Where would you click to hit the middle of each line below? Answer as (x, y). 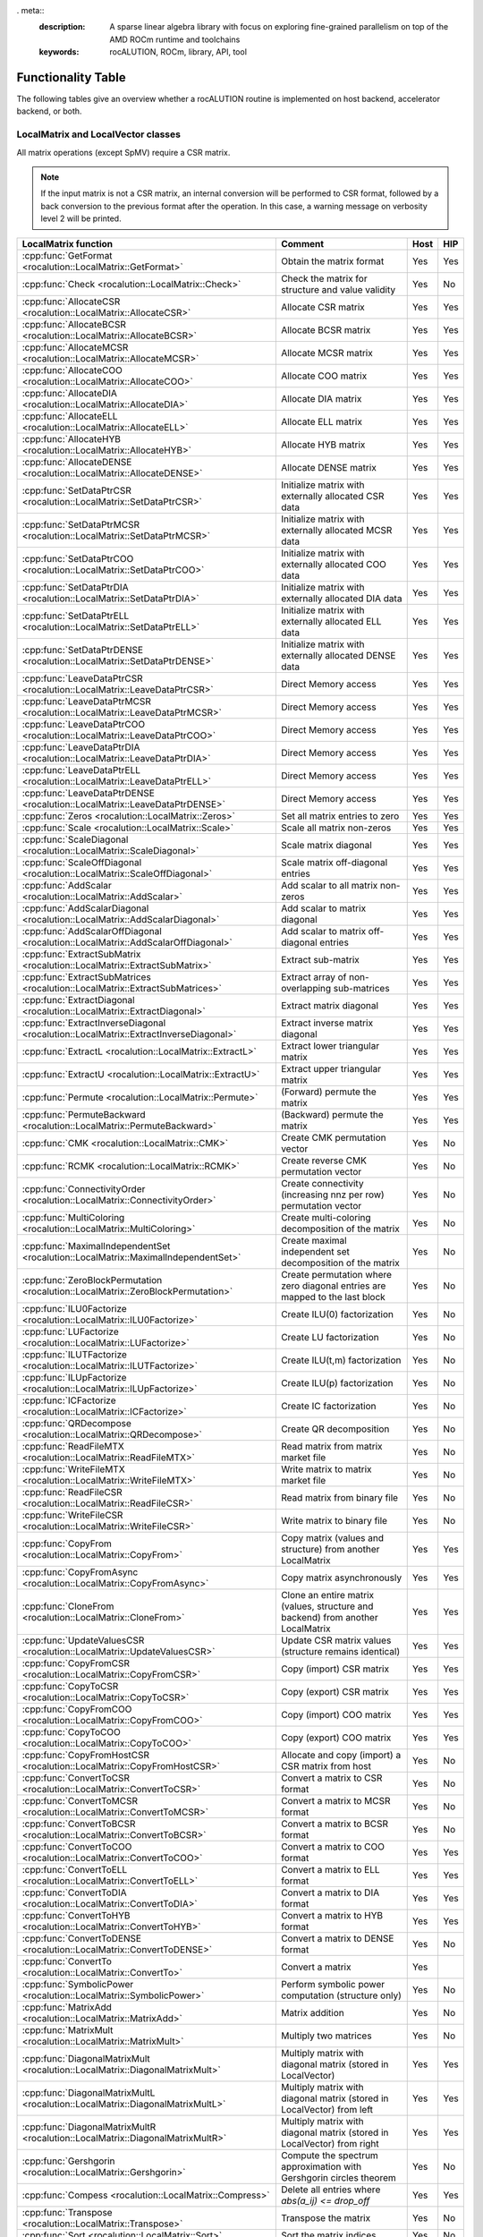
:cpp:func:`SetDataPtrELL (76, 616)
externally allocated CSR (332, 496)
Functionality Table (71, 77)
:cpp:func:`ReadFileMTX (73, 1446)
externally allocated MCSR (336, 530)
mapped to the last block (333, 1297)
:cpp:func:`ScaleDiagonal (75, 839)
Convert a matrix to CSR (331, 1778)
